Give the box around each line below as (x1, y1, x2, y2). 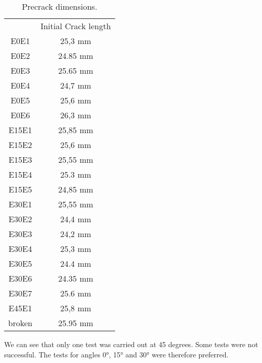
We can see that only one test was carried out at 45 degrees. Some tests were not (4, 339, 258, 349)
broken (8, 317, 33, 329)
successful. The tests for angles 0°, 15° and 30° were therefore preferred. (4, 349, 229, 359)
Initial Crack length (40, 20, 111, 32)
